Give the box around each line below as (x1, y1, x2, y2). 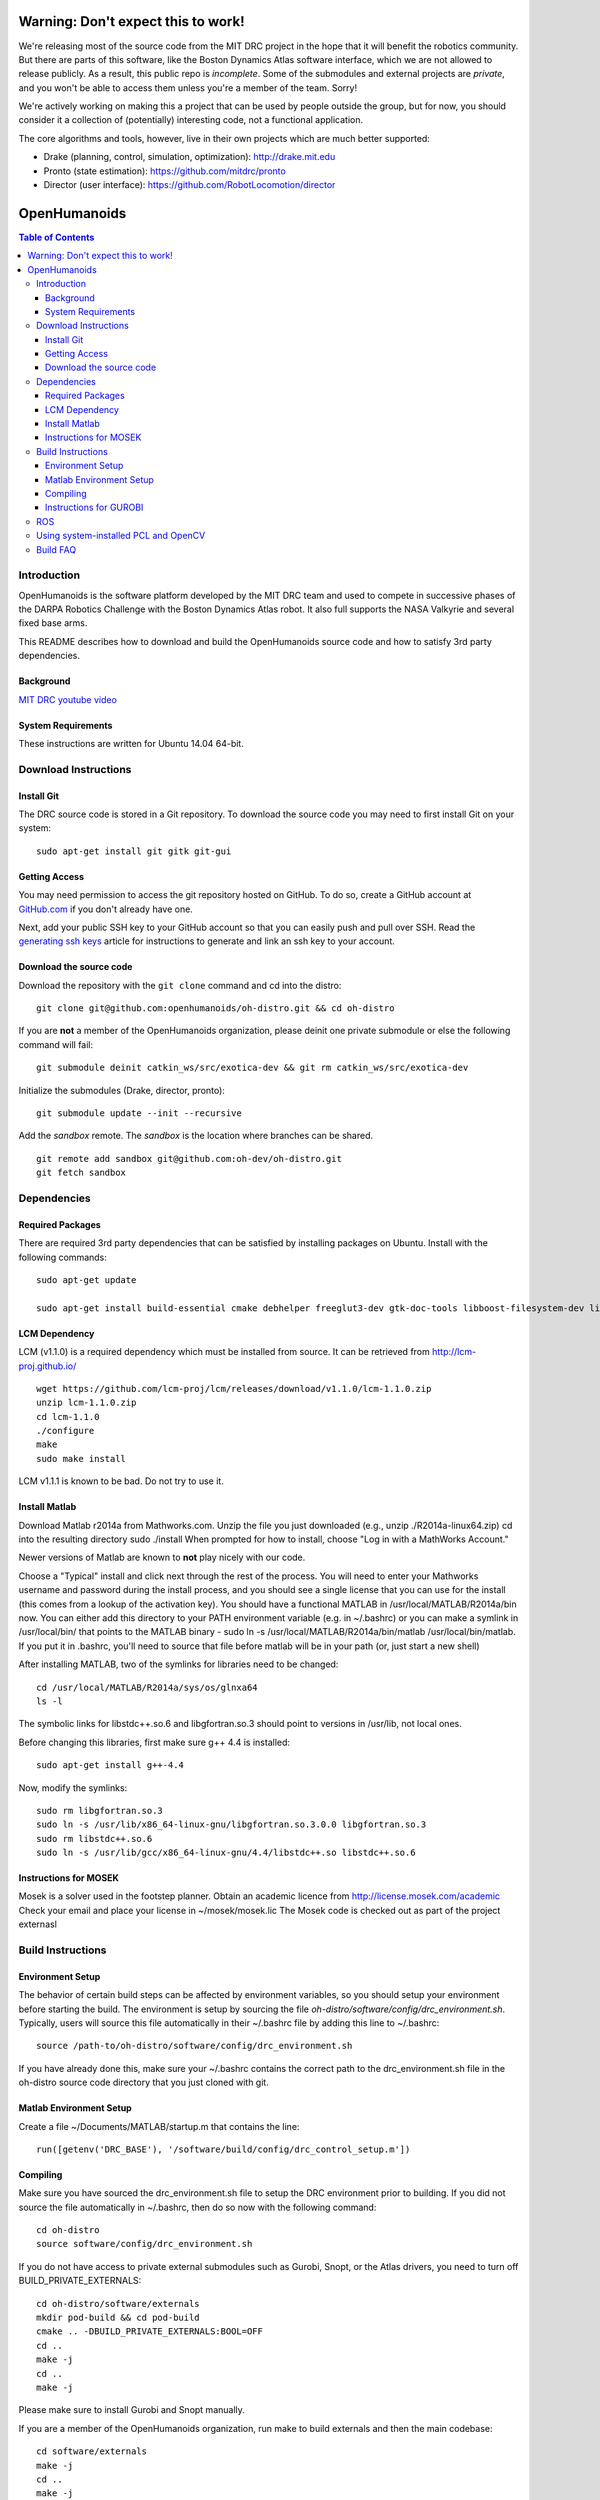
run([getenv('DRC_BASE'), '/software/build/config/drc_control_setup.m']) (36, 2143, 411, 2155)
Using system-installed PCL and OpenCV (36, 530, 206, 542)
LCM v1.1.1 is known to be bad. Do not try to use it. (18, 1475, 224, 1487)
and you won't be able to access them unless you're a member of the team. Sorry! (18, 81, 358, 94)
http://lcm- (431, 1346, 477, 1358)
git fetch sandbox (36, 1167, 127, 1179)
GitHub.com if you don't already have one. (18, 903, 194, 915)
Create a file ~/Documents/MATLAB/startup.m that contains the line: (18, 2120, 300, 2132)
